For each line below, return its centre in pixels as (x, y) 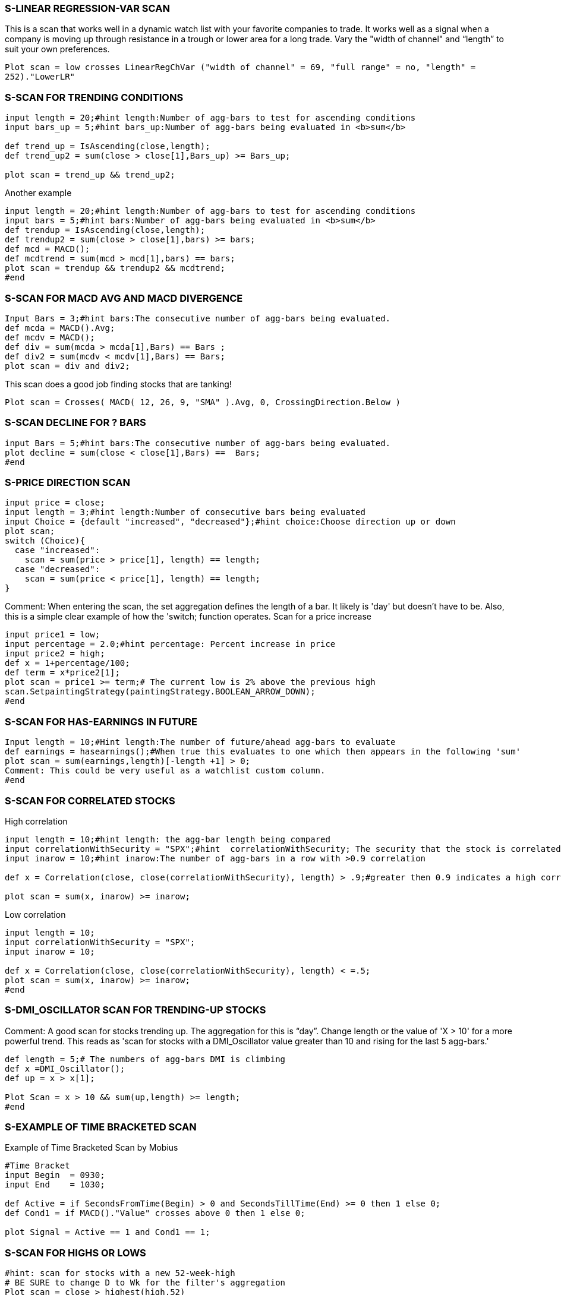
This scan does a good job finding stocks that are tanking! (118, 384)
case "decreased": (57, 569)
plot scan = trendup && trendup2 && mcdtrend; (115, 268)
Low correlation (35, 914)
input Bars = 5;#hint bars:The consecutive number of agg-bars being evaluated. (198, 443)
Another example (38, 193)
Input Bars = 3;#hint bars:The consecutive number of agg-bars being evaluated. (198, 318)
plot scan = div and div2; (67, 366)
